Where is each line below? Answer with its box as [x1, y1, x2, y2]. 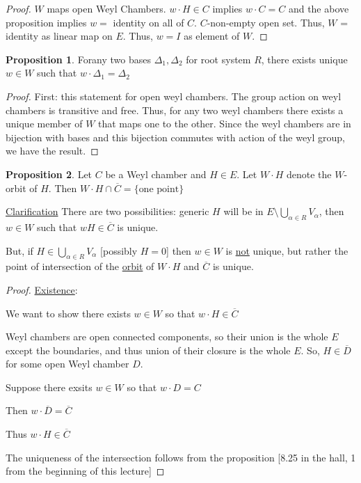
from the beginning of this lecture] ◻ [6, 464, 165, 478]
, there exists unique [261, 52, 348, 66]
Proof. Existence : [6, 282, 78, 296]
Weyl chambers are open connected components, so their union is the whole [6, 329, 328, 344]
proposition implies [6, 15, 87, 29]
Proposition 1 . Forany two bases [6, 52, 152, 66]
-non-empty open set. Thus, [207, 15, 325, 29]
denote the [286, 166, 332, 181]
